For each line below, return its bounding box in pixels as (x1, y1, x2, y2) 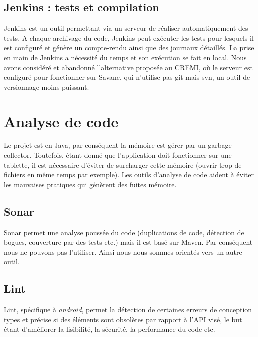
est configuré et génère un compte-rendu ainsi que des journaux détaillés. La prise (4, 42, 254, 53)
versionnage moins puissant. (4, 81, 89, 92)
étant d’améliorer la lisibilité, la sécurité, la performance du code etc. (4, 324, 215, 334)
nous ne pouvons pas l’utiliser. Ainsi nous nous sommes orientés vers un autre (4, 246, 242, 257)
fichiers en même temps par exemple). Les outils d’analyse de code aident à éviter (4, 169, 254, 180)
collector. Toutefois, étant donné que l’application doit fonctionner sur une (4, 150, 232, 160)
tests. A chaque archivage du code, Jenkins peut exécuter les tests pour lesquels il (4, 32, 254, 43)
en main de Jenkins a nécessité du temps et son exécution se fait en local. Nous (4, 52, 247, 62)
